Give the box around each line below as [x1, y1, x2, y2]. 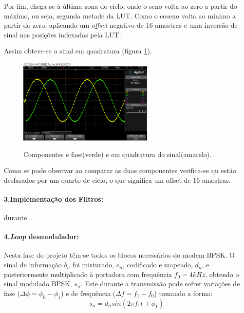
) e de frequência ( [61, 288, 116, 298]
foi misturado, [72, 260, 114, 270]
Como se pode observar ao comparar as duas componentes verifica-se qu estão [4, 165, 236, 175]
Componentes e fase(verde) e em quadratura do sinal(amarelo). [23, 149, 212, 159]
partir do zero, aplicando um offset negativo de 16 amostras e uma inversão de [4, 20, 238, 30]
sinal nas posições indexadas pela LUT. [4, 29, 121, 39]
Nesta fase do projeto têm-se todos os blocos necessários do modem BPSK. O [4, 250, 235, 260]
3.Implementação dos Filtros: [4, 193, 104, 204]
